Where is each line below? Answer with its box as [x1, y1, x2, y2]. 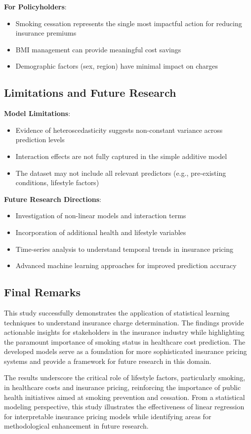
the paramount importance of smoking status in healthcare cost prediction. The [4, 336, 246, 347]
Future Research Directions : [4, 194, 101, 204]
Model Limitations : [4, 108, 71, 118]
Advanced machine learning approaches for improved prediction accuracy [15, 260, 237, 271]
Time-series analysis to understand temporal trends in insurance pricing [15, 243, 234, 254]
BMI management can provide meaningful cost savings [15, 44, 181, 54]
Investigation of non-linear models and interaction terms [15, 210, 186, 221]
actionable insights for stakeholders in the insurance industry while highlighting [4, 327, 245, 337]
